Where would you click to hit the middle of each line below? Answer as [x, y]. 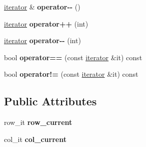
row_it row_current [38, 122]
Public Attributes [50, 101]
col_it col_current [35, 139]
